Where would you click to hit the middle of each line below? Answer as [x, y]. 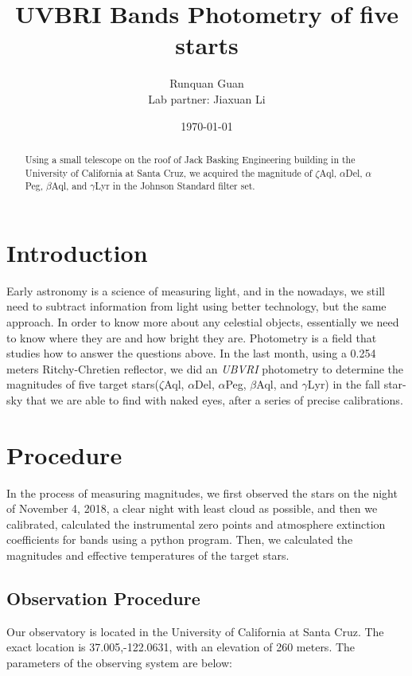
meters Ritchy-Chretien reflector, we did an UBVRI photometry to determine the [205, 368]
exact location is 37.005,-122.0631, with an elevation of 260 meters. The [181, 647]
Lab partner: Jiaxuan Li [207, 98]
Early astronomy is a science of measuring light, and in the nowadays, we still [196, 290]
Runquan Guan [207, 83]
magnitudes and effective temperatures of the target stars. [148, 555]
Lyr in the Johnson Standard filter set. [175, 186]
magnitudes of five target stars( [83, 384]
